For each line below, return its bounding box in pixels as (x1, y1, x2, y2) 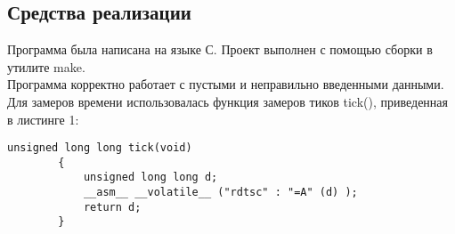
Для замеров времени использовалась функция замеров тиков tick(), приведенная (7, 92, 449, 110)
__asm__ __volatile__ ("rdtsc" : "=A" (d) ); (83, 186, 358, 199)
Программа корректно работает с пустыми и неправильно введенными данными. (7, 75, 444, 93)
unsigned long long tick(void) (7, 141, 192, 155)
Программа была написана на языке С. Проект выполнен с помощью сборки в (7, 40, 433, 59)
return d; (83, 200, 142, 214)
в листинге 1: (7, 109, 79, 128)
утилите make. (7, 57, 85, 76)
